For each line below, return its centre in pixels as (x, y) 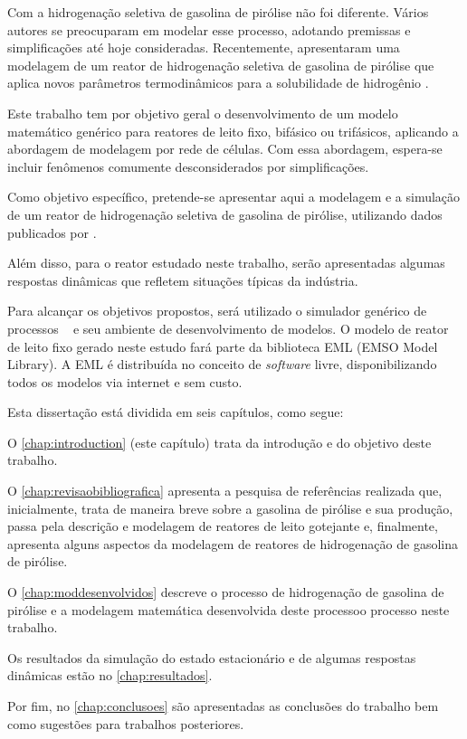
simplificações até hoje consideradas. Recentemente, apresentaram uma (204, 47)
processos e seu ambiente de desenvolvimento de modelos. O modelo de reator (228, 328)
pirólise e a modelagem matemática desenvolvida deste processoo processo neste (229, 609)
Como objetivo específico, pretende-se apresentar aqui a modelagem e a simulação (234, 197)
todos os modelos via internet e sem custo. (125, 381)
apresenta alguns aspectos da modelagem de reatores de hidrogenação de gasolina (233, 543)
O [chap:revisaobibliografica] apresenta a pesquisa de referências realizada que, (225, 491)
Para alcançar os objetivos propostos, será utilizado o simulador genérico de (217, 311)
